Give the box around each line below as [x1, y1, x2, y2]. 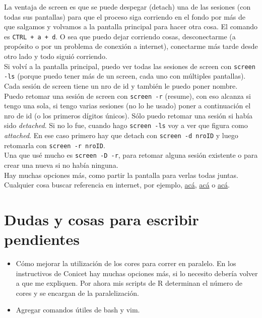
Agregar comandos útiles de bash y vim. [16, 304, 140, 315]
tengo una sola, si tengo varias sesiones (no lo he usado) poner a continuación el [4, 100, 251, 111]
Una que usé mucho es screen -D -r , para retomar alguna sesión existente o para [4, 150, 258, 160]
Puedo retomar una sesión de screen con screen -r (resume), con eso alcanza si [4, 90, 251, 101]
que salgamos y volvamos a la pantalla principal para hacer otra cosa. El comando [4, 21, 258, 32]
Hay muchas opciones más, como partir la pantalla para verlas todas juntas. [4, 169, 238, 180]
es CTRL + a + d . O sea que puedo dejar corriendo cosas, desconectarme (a [4, 31, 236, 41]
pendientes [4, 229, 80, 249]
